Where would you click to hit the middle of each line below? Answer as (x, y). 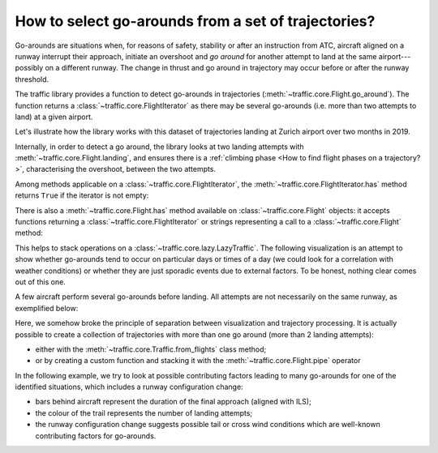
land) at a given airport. (54, 117)
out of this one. (41, 282)
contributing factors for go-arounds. (96, 436)
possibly (29, 68)
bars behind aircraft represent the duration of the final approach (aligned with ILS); (173, 402)
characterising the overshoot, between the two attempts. (121, 169)
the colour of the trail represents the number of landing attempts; (144, 412)
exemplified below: (47, 308)
